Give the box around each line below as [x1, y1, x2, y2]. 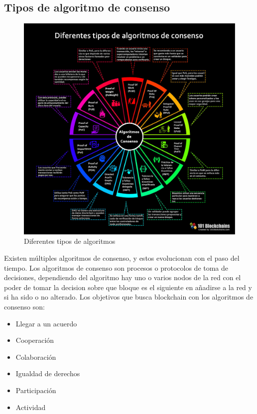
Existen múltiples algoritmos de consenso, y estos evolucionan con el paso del [4, 252, 240, 263]
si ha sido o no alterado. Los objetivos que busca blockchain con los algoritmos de [4, 292, 254, 302]
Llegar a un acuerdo [15, 318, 77, 328]
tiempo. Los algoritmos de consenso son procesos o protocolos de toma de [4, 262, 229, 273]
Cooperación [15, 335, 54, 345]
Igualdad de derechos [15, 368, 80, 379]
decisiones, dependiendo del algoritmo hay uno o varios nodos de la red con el [4, 272, 241, 283]
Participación [15, 385, 56, 395]
